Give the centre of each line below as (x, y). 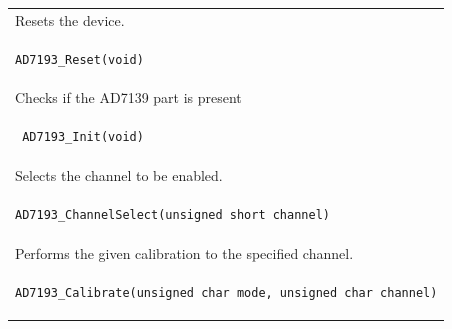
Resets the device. (70, 19)
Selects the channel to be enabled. (119, 175)
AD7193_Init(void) (83, 137)
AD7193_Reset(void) (79, 59)
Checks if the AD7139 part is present (128, 97)
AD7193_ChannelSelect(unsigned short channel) (172, 214)
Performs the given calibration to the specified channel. (184, 252)
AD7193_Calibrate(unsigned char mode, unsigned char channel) (226, 292)
